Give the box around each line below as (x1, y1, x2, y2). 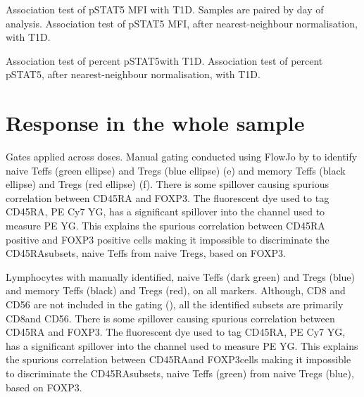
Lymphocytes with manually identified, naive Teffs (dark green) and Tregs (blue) (6, 269, 356, 284)
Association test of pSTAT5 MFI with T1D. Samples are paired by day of (6, 2, 324, 16)
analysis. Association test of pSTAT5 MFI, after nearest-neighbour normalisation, (6, 15, 358, 30)
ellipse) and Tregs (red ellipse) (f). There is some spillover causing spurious (6, 177, 329, 191)
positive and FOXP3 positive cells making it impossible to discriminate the (6, 232, 330, 246)
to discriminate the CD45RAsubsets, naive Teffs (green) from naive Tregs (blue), (6, 366, 354, 380)
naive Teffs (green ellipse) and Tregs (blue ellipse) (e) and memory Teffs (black (6, 163, 346, 177)
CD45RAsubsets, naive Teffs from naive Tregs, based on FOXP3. (6, 246, 286, 260)
